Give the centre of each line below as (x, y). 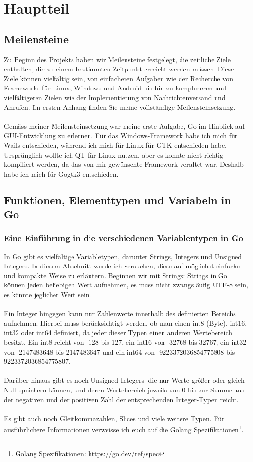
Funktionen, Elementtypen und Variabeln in (117, 200)
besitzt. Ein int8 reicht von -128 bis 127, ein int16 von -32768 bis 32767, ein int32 (125, 342)
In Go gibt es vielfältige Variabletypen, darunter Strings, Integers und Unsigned (123, 256)
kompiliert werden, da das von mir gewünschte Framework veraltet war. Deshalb (124, 164)
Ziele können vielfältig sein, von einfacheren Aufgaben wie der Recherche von (118, 78)
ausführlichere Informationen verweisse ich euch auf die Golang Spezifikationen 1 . (124, 429)
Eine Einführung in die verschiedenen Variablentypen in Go (124, 238)
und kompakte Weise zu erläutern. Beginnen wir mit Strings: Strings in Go (116, 275)
